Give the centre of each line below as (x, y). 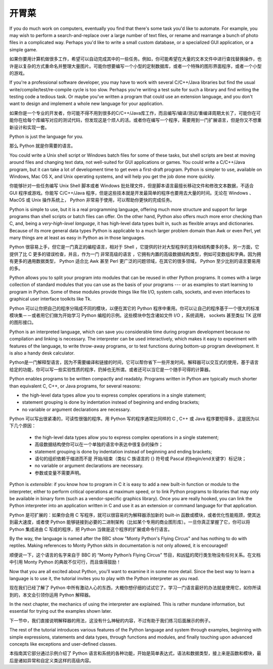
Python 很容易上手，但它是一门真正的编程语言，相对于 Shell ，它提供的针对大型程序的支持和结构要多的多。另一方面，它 (134, 247)
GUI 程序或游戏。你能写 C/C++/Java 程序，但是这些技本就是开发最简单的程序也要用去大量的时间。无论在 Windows (129, 193)
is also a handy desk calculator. (42, 353)
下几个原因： (23, 426)
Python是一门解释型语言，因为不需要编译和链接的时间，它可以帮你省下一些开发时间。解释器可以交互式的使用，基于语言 (134, 362)
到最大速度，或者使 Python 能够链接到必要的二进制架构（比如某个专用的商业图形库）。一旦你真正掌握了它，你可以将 (130, 522)
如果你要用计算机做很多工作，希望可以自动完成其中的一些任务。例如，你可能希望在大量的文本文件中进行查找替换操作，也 (135, 59)
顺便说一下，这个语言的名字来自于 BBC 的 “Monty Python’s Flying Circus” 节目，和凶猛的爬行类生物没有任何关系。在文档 (135, 555)
